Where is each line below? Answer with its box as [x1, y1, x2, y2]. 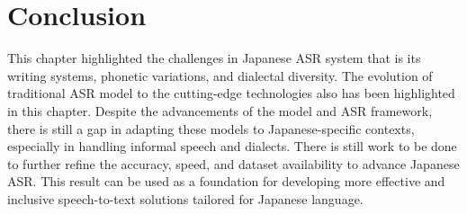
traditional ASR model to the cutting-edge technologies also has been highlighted [7, 84, 455, 103]
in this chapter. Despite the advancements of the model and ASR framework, [7, 101, 433, 120]
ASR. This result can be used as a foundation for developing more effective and [7, 172, 445, 191]
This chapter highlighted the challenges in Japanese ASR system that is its [7, 49, 421, 67]
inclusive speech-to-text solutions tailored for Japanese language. [7, 189, 364, 208]
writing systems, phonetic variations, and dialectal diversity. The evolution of [7, 66, 433, 85]
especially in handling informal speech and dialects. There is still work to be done [7, 137, 457, 156]
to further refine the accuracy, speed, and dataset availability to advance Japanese [7, 154, 460, 173]
